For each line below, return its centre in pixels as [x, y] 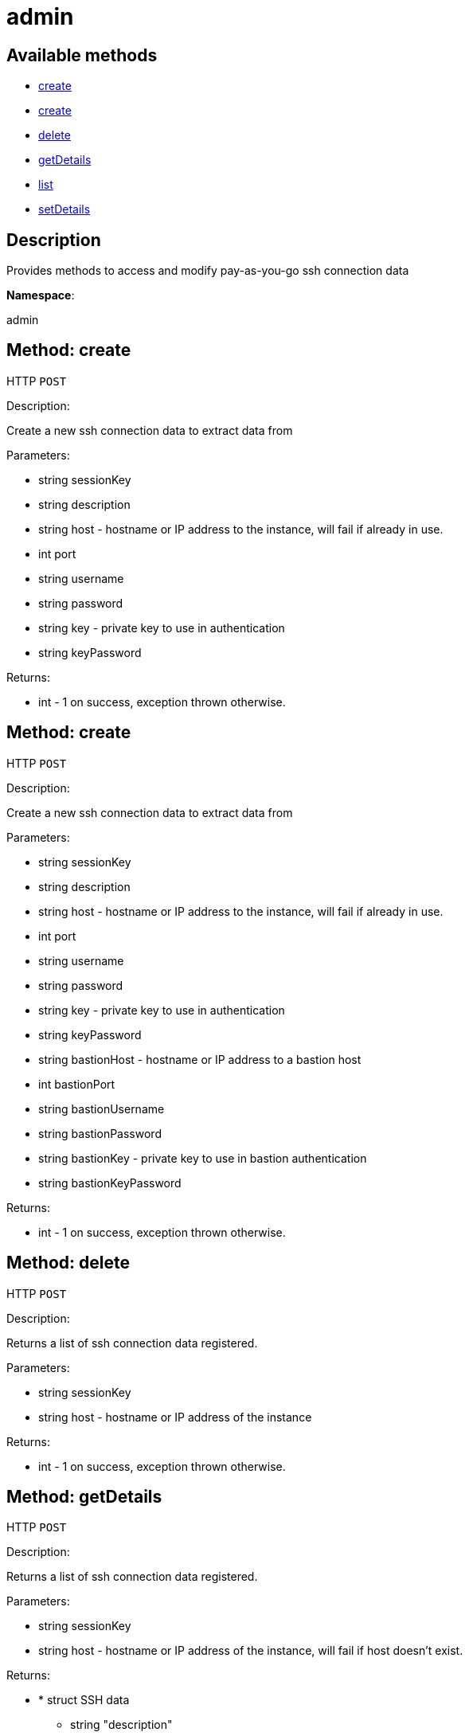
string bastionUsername [102, 1108]
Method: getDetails [84, 1496]
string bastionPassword [100, 1133]
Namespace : [41, 295]
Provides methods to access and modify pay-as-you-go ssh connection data [208, 271]
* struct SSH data [84, 1700]
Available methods [82, 55]
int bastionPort [77, 1084]
